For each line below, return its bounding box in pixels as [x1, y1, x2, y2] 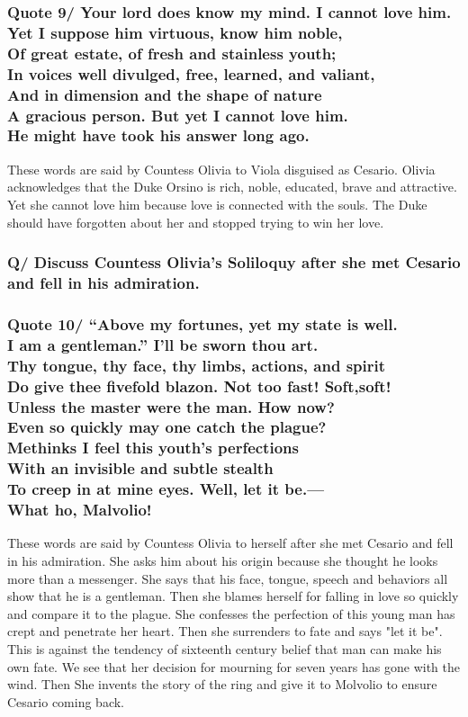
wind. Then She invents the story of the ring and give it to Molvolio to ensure [7, 675, 437, 694]
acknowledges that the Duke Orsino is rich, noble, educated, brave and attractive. [7, 177, 457, 196]
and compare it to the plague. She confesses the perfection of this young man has [7, 604, 455, 623]
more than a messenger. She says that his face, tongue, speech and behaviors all [7, 569, 448, 587]
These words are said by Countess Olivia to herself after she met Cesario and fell [7, 533, 454, 552]
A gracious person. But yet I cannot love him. [7, 103, 348, 126]
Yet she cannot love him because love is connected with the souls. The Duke [7, 194, 427, 213]
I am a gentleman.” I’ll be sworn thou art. [7, 333, 319, 355]
